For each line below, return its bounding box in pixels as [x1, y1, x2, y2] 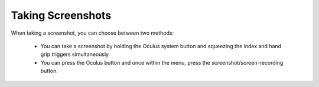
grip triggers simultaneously [40, 51, 109, 58]
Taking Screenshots [11, 9, 112, 22]
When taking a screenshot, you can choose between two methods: [11, 29, 174, 36]
